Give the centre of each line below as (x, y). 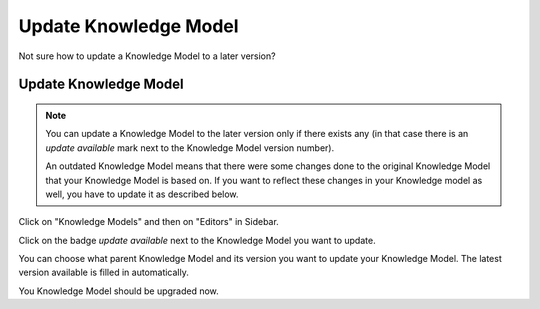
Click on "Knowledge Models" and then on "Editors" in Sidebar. (148, 222)
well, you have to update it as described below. (142, 194)
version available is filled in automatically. (103, 272)
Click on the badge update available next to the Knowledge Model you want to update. (197, 240)
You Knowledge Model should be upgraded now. (118, 291)
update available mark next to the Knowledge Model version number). (190, 147)
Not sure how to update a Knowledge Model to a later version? (147, 56)
